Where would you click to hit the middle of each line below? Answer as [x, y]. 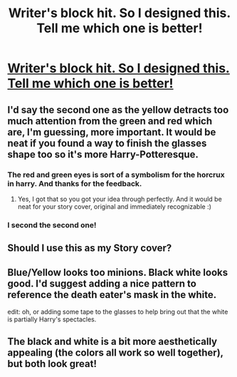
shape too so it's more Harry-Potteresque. [103, 154]
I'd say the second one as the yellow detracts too [118, 109]
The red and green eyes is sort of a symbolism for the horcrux [116, 175]
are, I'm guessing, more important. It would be [112, 132]
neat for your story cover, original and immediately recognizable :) [115, 206]
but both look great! [52, 364]
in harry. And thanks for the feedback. [75, 183]
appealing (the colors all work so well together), [115, 353]
